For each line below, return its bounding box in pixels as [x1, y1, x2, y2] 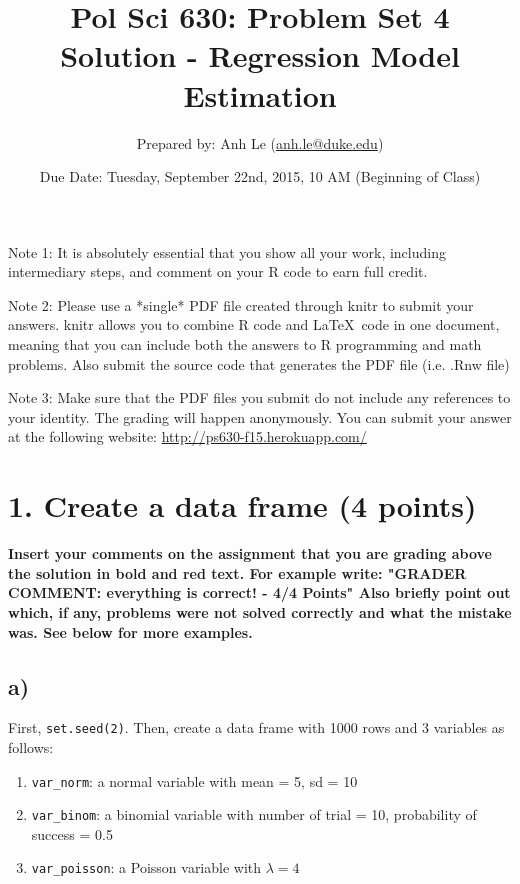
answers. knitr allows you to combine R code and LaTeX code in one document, [8, 314, 500, 335]
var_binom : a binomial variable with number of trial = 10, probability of [31, 804, 477, 825]
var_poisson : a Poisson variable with [31, 857, 262, 878]
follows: [8, 736, 54, 757]
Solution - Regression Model [60, 35, 460, 76]
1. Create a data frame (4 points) [8, 485, 477, 526]
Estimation [183, 74, 337, 115]
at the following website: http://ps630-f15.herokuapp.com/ [8, 426, 367, 447]
